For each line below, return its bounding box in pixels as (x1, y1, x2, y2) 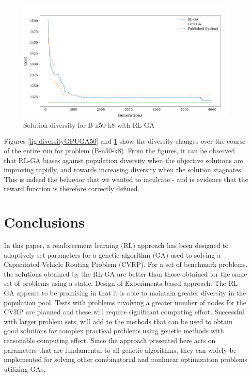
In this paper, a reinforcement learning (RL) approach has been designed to (4, 240, 229, 250)
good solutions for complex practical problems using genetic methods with (4, 326, 224, 336)
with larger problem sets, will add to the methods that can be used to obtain (4, 316, 233, 326)
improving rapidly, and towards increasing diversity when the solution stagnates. (4, 164, 243, 175)
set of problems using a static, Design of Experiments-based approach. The (4, 278, 226, 288)
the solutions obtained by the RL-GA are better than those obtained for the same (4, 268, 247, 279)
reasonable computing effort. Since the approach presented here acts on (4, 335, 216, 345)
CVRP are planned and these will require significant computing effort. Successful (4, 307, 244, 317)
